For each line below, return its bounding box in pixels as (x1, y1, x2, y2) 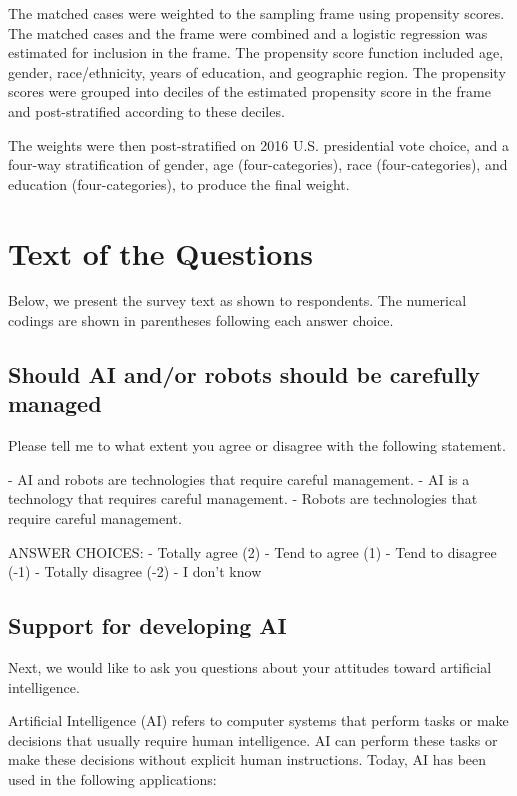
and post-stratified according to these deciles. (8, 100, 285, 121)
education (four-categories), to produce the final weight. (8, 173, 350, 194)
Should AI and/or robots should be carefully (8, 359, 481, 390)
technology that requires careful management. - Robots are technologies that (8, 488, 478, 509)
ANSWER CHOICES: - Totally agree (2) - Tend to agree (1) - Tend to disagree (8, 541, 497, 562)
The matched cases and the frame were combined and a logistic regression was (8, 22, 488, 43)
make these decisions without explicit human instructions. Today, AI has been (8, 749, 487, 770)
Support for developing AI (8, 610, 287, 641)
